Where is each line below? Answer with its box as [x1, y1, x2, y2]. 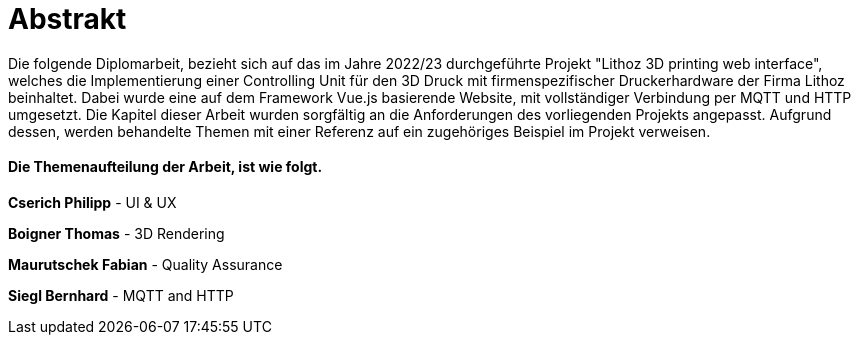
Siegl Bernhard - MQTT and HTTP [8, 286, 234, 304]
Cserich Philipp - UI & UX [8, 193, 177, 211]
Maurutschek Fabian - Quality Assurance [8, 255, 283, 273]
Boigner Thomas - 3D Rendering [8, 224, 225, 242]
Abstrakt [8, 2, 127, 36]
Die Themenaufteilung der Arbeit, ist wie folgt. [8, 158, 323, 176]
